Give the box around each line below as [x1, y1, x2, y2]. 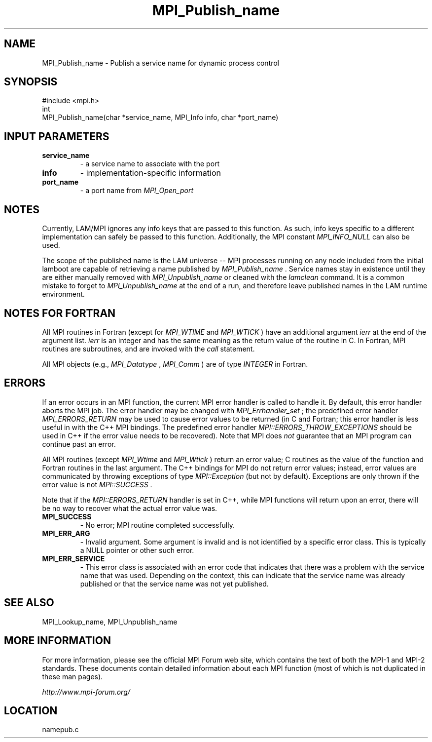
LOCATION [4, 704, 58, 717]
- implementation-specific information [80, 168, 221, 178]
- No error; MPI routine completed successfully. [80, 520, 235, 529]
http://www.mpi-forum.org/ [42, 687, 130, 696]
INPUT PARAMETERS [4, 130, 109, 143]
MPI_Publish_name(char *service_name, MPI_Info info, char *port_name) [42, 113, 279, 122]
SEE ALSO [4, 596, 54, 609]
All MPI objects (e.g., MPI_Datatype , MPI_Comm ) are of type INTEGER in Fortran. [42, 359, 308, 368]
